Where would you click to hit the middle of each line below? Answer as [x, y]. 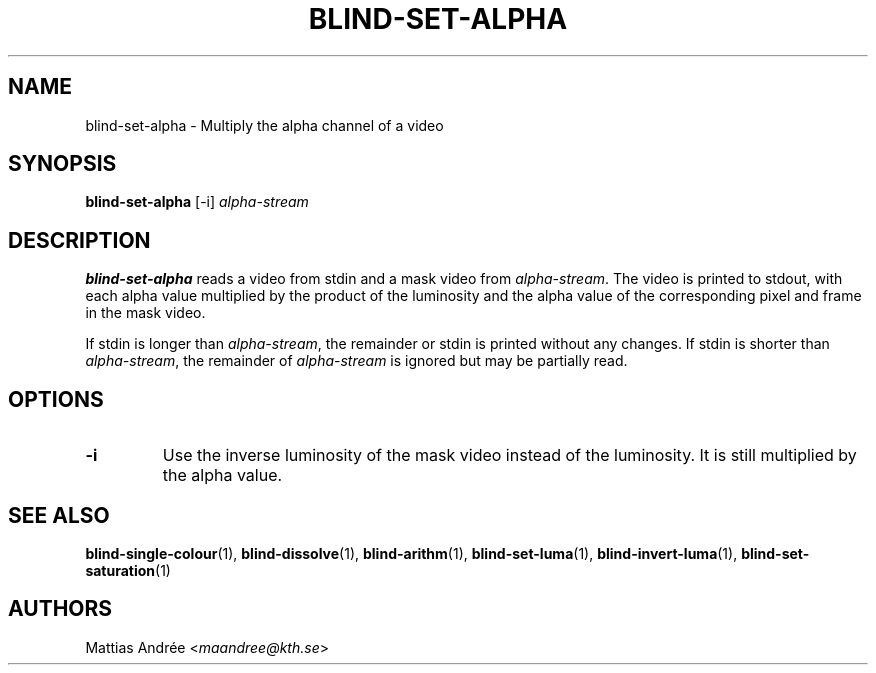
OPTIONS [56, 399]
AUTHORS [60, 609]
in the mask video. [145, 313]
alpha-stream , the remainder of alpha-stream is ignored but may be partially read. [356, 361]
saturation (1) [128, 570]
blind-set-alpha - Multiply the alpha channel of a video [264, 125]
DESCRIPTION [79, 240]
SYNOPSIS [62, 164]
